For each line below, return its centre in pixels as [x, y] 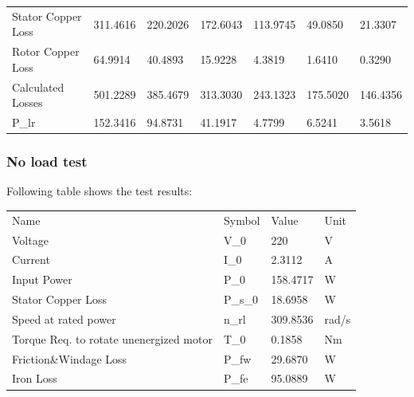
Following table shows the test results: [100, 191]
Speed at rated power [64, 318]
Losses [27, 102]
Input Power [42, 279]
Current [31, 259]
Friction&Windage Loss [70, 358]
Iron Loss [35, 378]
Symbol [242, 220]
